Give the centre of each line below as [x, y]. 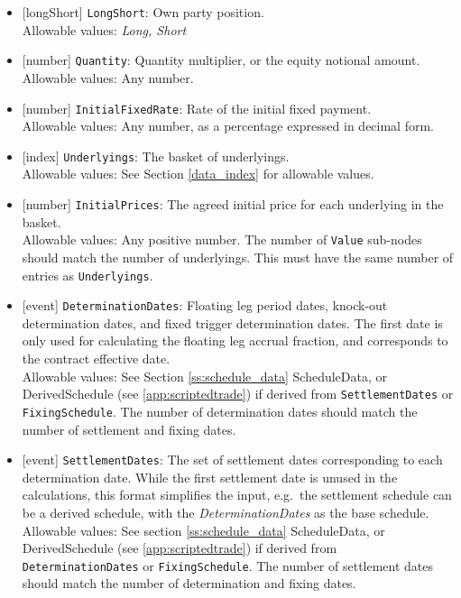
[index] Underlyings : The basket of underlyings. [156, 156]
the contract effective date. [96, 358]
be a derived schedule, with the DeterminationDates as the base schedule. [226, 512]
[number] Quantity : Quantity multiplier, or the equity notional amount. [221, 60]
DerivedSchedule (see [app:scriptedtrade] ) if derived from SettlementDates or [238, 394]
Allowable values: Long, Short [104, 29]
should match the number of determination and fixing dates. [189, 583]
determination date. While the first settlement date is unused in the [210, 477]
